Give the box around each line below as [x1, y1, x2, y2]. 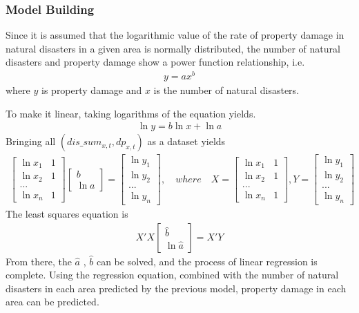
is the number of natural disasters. [153, 83, 300, 97]
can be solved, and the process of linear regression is [96, 254, 318, 268]
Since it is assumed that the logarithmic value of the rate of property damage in [6, 28, 345, 42]
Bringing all [6, 134, 56, 149]
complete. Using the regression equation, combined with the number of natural [6, 267, 339, 282]
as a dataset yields [147, 134, 226, 149]
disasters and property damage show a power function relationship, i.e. [6, 55, 305, 69]
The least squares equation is [6, 206, 128, 220]
